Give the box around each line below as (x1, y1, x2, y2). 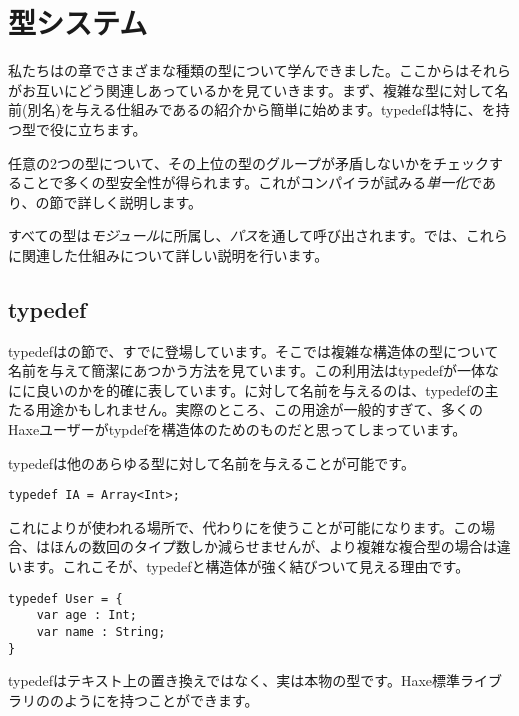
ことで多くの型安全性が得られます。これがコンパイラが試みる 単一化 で (21, 172, 483, 193)
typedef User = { (8, 591, 123, 606)
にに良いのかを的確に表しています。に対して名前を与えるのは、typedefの (8, 379, 485, 400)
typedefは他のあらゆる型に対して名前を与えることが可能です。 (8, 452, 415, 473)
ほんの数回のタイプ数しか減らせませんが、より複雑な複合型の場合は (49, 536, 497, 557)
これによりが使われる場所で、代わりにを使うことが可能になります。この (8, 516, 482, 537)
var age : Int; (36, 608, 137, 623)
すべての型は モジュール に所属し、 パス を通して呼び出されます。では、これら (8, 225, 508, 246)
